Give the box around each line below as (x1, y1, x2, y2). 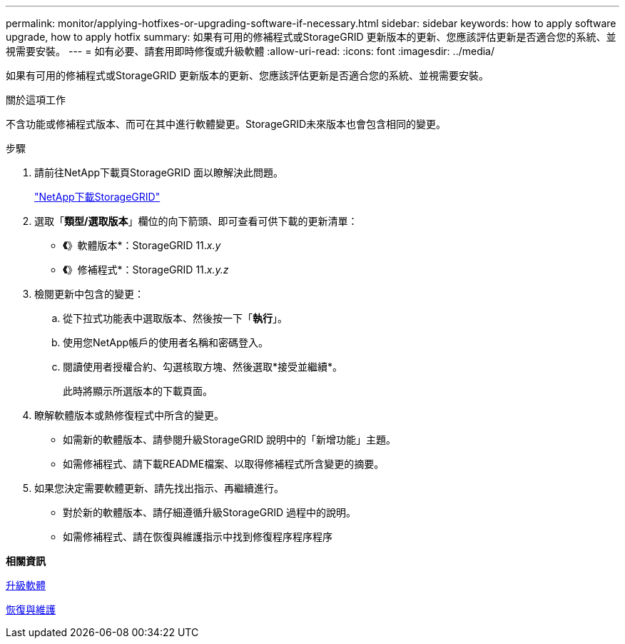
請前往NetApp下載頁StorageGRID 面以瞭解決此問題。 (34, 166, 284, 178)
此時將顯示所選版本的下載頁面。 (63, 385, 213, 397)
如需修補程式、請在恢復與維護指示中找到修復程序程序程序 (63, 530, 332, 543)
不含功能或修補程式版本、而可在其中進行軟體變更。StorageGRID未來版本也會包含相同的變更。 (6, 118, 447, 130)
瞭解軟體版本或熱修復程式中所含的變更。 (34, 409, 224, 421)
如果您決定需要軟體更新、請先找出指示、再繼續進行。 (34, 482, 284, 494)
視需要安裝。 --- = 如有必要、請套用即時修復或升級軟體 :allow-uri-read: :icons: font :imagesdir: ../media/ (6, 45, 495, 57)
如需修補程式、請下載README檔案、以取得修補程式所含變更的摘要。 (63, 458, 385, 470)
